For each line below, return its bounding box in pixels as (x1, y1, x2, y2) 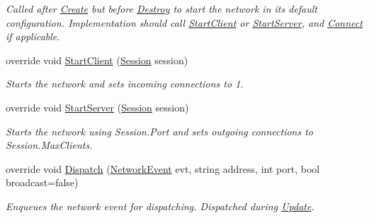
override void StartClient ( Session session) (6, 52, 188, 67)
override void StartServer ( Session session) (6, 99, 189, 114)
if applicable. (6, 29, 60, 44)
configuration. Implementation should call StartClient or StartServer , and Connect (6, 15, 363, 30)
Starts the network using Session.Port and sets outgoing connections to (6, 123, 313, 138)
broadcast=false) (6, 175, 79, 190)
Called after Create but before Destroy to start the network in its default (6, 1, 318, 16)
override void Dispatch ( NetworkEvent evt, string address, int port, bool (6, 161, 320, 176)
